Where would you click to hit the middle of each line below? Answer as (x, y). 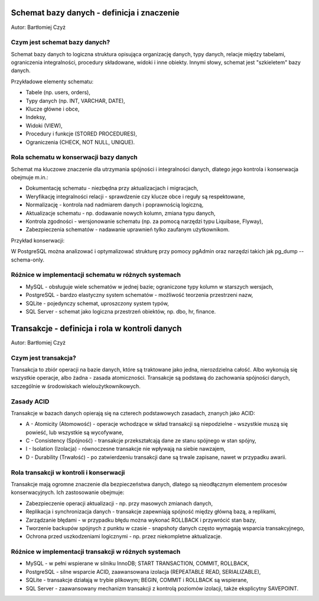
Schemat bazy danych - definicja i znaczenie (95, 13)
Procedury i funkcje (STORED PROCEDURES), (81, 134)
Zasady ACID (30, 401)
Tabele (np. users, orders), (58, 92)
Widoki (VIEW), (44, 125)
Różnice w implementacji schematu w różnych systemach (96, 275)
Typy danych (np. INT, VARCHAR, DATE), (75, 101)
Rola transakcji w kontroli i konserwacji (68, 472)
